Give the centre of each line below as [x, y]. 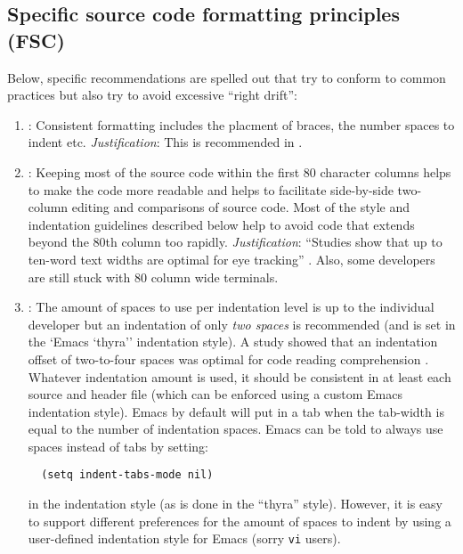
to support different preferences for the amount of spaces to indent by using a [240, 521]
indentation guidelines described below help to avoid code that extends [221, 224]
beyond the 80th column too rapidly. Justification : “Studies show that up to [235, 242]
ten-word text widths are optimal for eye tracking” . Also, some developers [231, 259]
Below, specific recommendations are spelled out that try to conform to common [227, 77]
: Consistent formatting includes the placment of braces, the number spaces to [241, 124]
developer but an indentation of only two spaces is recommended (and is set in [242, 324]
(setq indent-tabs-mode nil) [127, 475]
